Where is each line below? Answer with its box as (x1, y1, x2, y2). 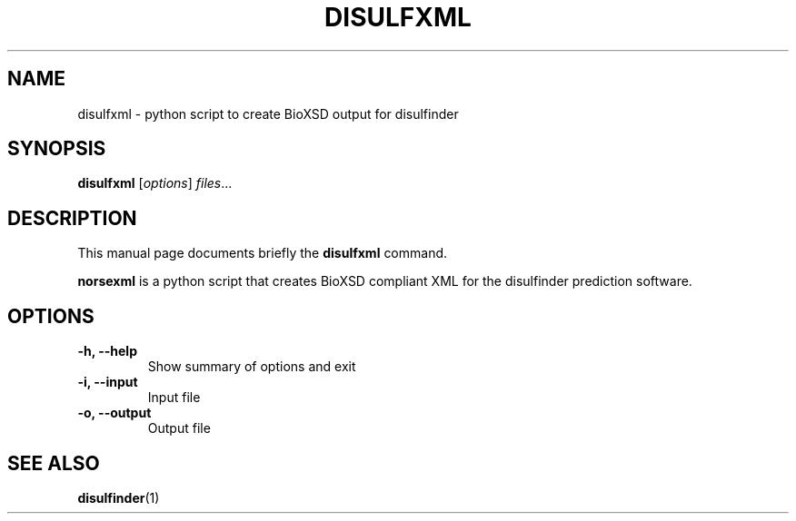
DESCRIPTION (7, 206, 137, 230)
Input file (147, 389, 201, 406)
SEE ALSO (7, 451, 100, 475)
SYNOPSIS (7, 137, 106, 161)
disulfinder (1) (77, 489, 160, 506)
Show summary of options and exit (147, 359, 356, 375)
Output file (147, 420, 211, 437)
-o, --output (77, 405, 152, 421)
